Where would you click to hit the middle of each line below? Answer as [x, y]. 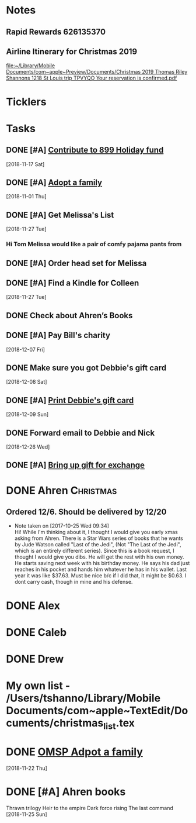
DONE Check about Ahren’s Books [69, 316]
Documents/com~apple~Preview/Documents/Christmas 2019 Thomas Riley [97, 72]
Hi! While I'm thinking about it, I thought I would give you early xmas [96, 532]
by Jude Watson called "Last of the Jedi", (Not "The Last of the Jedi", [98, 545]
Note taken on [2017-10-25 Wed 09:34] [62, 526]
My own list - [38, 686]
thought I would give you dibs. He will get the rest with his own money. [99, 557]
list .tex [119, 724]
